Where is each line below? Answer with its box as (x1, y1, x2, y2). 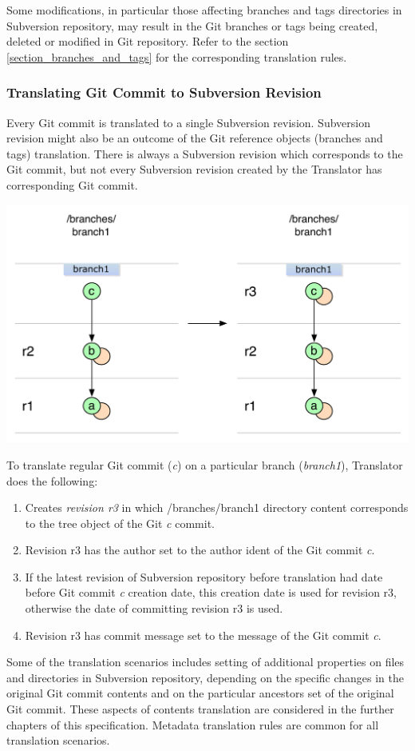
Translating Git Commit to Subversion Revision (6, 82, 322, 102)
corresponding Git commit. (6, 176, 138, 193)
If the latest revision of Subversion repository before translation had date (25, 568, 383, 585)
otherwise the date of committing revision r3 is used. (25, 600, 283, 617)
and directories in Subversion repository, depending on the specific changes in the (6, 669, 405, 685)
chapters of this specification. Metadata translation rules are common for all (6, 716, 379, 733)
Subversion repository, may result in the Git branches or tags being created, (6, 17, 378, 34)
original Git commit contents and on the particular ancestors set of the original (6, 685, 394, 701)
